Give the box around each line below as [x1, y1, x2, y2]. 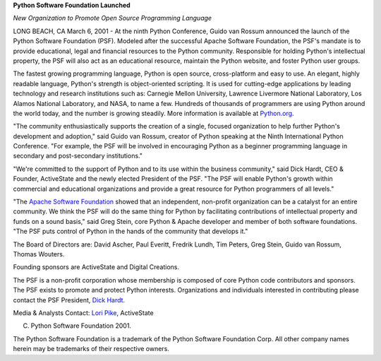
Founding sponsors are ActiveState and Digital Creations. [13, 263, 180, 271]
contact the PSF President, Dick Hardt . [13, 295, 126, 304]
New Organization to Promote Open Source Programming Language [13, 14, 212, 23]
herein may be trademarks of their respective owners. [13, 345, 169, 353]
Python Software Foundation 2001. [30, 321, 132, 330]
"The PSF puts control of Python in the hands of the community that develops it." [13, 227, 248, 236]
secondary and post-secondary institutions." [13, 152, 143, 160]
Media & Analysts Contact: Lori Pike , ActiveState [13, 308, 155, 317]
